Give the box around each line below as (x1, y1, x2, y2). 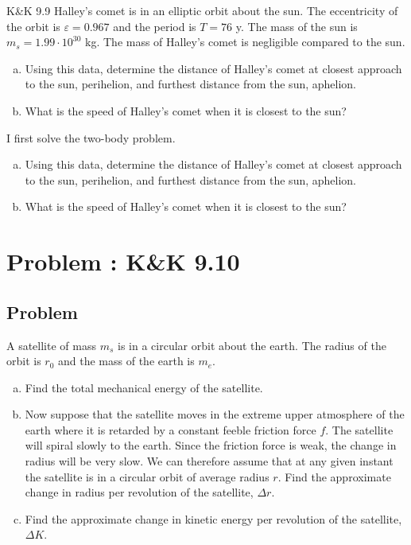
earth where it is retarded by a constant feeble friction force (25, 421, 316, 438)
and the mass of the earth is (58, 352, 195, 369)
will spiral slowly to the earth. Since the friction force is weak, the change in (25, 437, 397, 454)
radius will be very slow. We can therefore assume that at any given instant (25, 453, 394, 469)
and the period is (113, 18, 196, 34)
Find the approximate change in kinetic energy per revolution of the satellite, (25, 510, 402, 527)
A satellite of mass (6, 337, 96, 353)
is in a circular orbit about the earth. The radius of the (118, 337, 386, 353)
